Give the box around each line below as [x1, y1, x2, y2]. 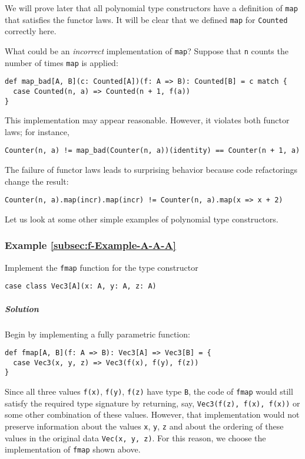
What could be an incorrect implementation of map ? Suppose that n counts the [5, 44, 289, 57]
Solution [5, 302, 39, 314]
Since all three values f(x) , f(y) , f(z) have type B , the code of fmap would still [5, 385, 293, 398]
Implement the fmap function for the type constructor [5, 261, 198, 273]
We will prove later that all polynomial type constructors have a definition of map [5, 2, 298, 14]
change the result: [5, 175, 69, 187]
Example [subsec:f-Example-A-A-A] [5, 238, 176, 253]
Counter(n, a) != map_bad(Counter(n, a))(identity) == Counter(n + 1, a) [5, 146, 300, 155]
